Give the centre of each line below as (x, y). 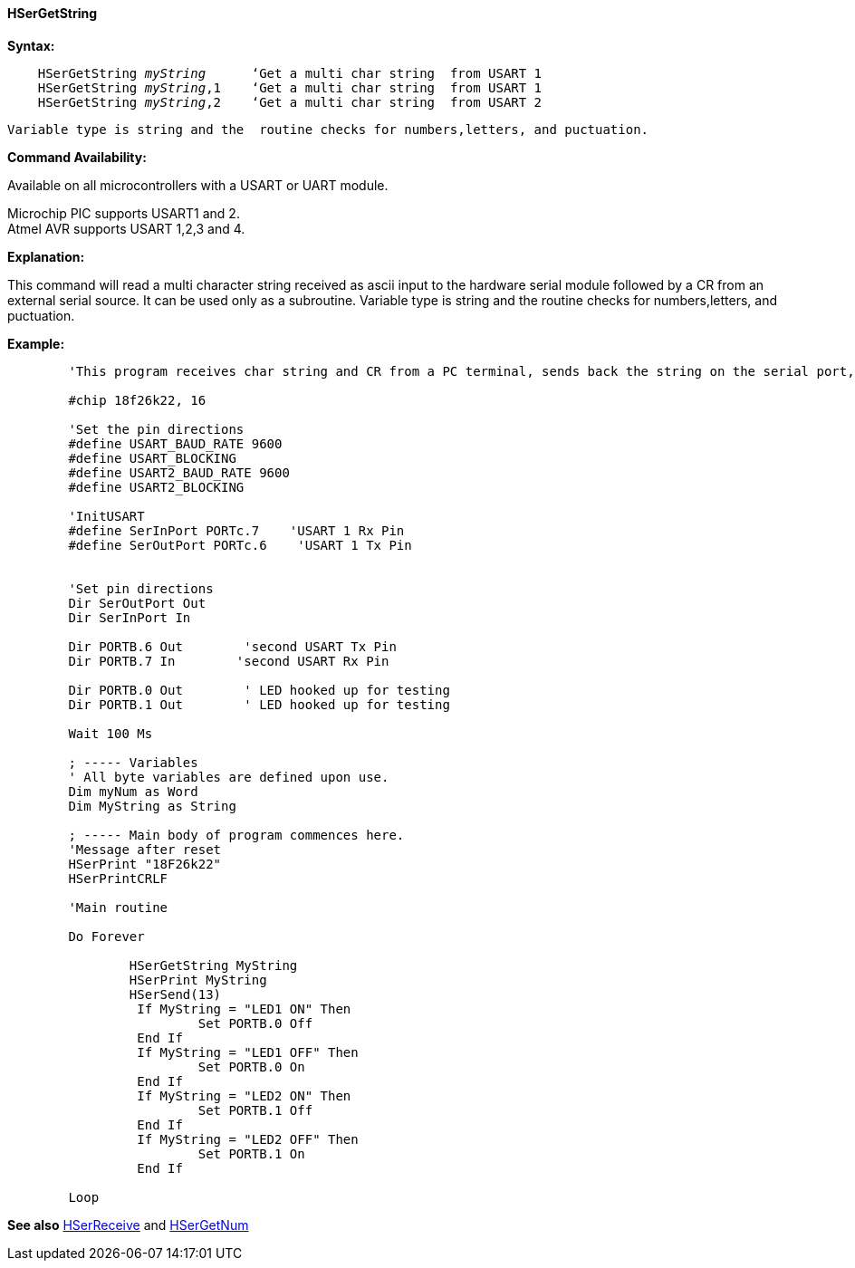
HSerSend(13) (175, 994)
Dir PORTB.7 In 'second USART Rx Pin (229, 661)
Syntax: (31, 45)
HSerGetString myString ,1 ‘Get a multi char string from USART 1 (290, 87)
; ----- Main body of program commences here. (236, 835)
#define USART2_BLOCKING (156, 487)
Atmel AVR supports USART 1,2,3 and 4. (126, 228)
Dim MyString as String (152, 806)
